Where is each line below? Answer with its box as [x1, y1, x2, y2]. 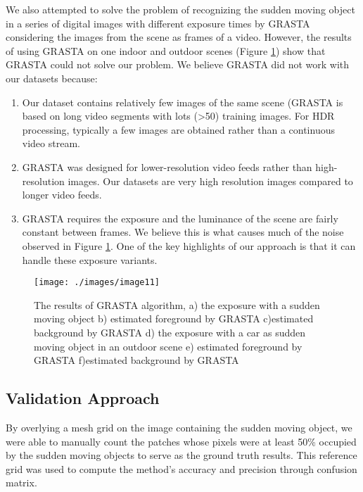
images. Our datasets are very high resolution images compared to [68, 173, 353, 188]
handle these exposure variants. [22, 252, 158, 267]
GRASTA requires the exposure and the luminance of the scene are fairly [22, 210, 338, 225]
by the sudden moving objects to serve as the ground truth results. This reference [6, 448, 357, 462]
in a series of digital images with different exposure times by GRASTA [6, 15, 310, 30]
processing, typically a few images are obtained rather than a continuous [22, 122, 335, 137]
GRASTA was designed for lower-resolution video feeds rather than [22, 159, 312, 174]
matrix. [6, 475, 37, 490]
